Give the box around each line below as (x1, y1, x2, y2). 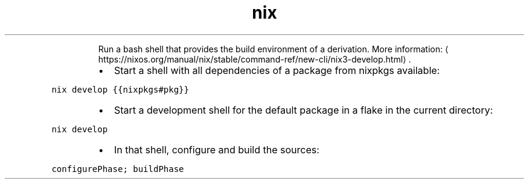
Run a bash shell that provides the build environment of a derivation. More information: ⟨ (98, 43, 449, 54)
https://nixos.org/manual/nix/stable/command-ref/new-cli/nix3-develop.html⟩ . (98, 54, 411, 64)
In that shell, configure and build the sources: (114, 143, 319, 156)
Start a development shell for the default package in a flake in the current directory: (114, 103, 493, 116)
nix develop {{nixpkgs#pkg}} (51, 84, 189, 94)
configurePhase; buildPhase (51, 164, 184, 174)
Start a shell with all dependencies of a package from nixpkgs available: (114, 64, 440, 76)
